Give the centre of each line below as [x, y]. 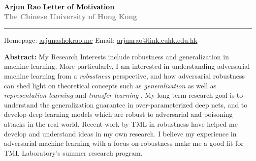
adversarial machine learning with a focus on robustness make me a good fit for [124, 143]
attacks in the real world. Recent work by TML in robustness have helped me [121, 123]
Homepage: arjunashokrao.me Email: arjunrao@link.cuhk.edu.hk [101, 40]
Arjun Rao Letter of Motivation [59, 6]
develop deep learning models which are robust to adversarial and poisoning [118, 114]
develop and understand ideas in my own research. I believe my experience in [120, 133]
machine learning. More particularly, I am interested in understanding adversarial [127, 66]
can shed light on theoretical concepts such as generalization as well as [110, 85]
